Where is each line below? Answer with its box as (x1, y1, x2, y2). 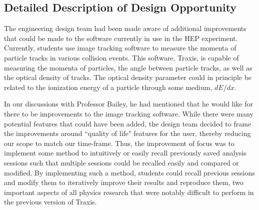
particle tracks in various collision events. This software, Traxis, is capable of (4, 52, 239, 62)
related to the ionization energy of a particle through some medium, (4, 81, 212, 92)
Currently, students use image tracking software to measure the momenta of (4, 42, 236, 53)
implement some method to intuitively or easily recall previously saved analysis (4, 147, 246, 158)
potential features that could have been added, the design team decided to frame (4, 118, 251, 128)
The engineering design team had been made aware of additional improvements (4, 23, 246, 33)
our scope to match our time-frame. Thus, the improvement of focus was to (4, 137, 234, 148)
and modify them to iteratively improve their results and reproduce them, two (4, 177, 243, 187)
